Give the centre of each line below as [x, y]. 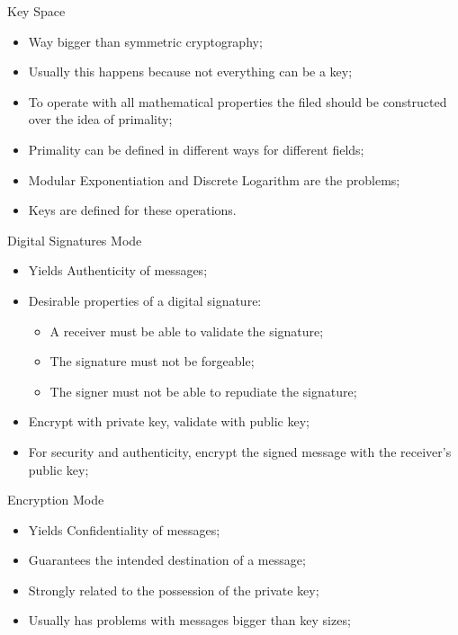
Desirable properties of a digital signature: [145, 300]
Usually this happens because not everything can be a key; [190, 72]
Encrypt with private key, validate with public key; [169, 421]
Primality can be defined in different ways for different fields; [196, 149]
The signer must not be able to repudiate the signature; [203, 391]
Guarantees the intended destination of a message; [167, 560]
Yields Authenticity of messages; [118, 270]
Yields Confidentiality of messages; [124, 529]
